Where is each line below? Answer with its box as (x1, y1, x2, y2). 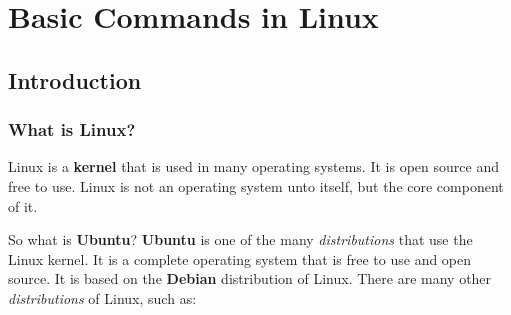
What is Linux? (8, 117, 136, 142)
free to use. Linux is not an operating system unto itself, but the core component (8, 175, 504, 196)
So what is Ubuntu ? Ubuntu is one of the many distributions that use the (8, 229, 473, 250)
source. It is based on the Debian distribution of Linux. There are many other (8, 268, 492, 289)
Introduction (8, 64, 142, 95)
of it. (8, 195, 38, 216)
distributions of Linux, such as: (8, 287, 197, 308)
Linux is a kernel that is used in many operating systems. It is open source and (8, 156, 499, 177)
